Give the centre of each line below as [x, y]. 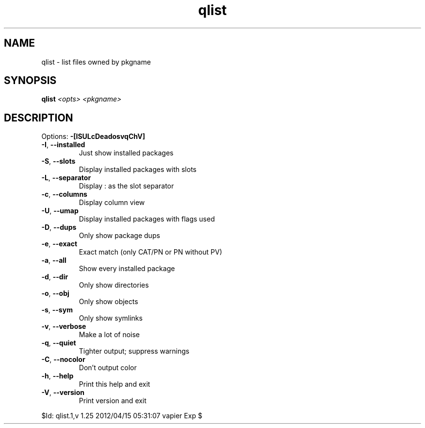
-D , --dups [59, 227]
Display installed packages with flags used [147, 219]
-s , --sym [57, 310]
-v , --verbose [64, 326]
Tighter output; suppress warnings [134, 351]
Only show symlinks [111, 318]
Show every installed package [127, 269]
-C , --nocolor [63, 360]
